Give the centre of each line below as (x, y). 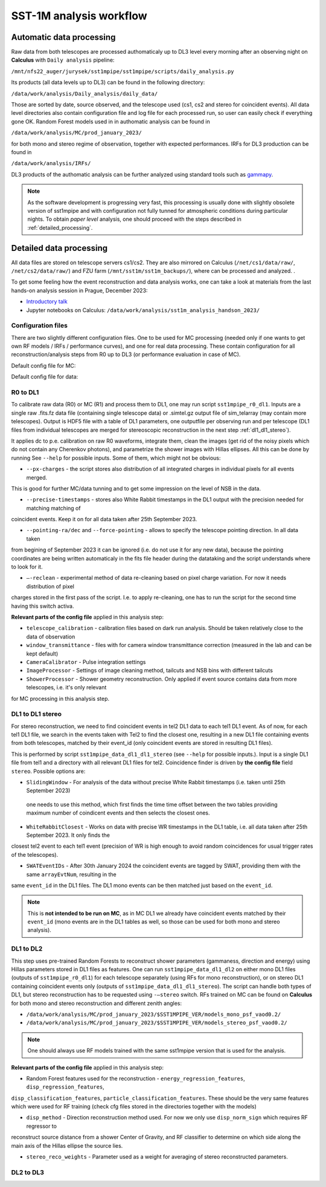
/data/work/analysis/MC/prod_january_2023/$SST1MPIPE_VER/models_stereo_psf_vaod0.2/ (157, 1023)
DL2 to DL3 (28, 1172)
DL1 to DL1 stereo (37, 714)
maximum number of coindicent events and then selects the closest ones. (118, 813)
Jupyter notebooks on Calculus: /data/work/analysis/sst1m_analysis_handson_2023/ (143, 310)
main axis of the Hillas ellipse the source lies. (67, 1145)
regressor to (42, 1126)
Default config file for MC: (43, 365)
